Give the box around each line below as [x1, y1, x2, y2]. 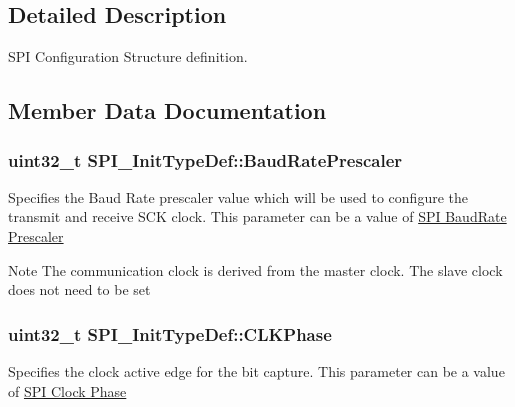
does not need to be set [8, 279, 151, 300]
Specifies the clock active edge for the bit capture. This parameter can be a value [8, 360, 505, 381]
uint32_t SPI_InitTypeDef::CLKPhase [8, 321, 332, 346]
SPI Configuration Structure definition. [8, 46, 248, 67]
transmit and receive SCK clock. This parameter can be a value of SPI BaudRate [8, 206, 507, 227]
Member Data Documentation [8, 95, 327, 126]
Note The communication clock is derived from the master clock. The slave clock [8, 259, 503, 280]
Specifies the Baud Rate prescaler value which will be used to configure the [8, 186, 468, 207]
